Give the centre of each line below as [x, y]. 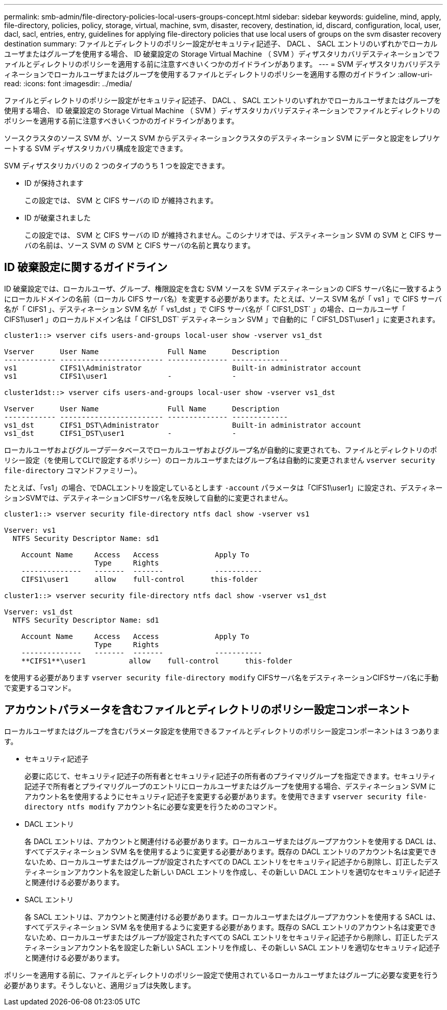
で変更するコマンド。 [40, 687]
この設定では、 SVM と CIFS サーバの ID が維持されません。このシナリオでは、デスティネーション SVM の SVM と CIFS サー [233, 235]
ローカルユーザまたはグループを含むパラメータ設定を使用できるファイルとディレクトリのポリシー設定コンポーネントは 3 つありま [222, 731]
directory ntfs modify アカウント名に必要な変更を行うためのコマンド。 [153, 806]
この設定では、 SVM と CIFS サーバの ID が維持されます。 [121, 200]
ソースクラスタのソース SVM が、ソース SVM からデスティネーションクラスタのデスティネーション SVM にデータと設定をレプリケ [222, 138]
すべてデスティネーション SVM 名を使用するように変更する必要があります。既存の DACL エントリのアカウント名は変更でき [231, 851]
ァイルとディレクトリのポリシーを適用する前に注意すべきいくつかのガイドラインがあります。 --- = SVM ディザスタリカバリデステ [222, 64]
